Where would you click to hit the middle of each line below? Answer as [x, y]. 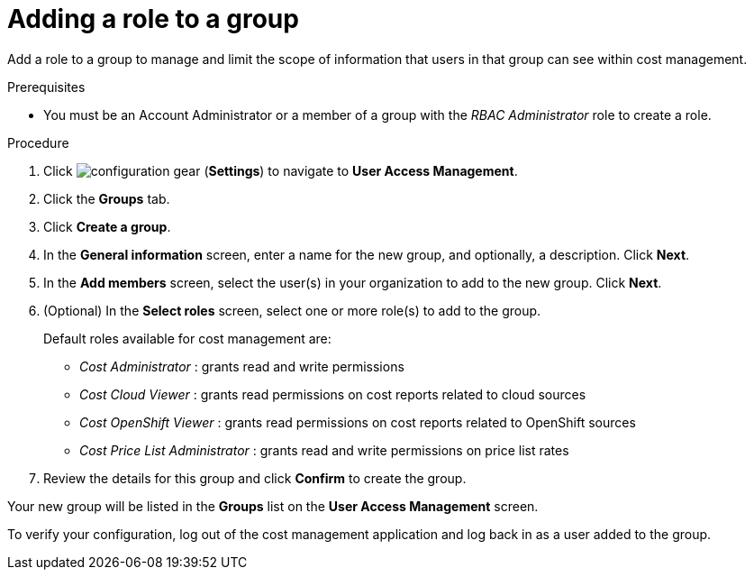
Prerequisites [46, 87]
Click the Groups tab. [107, 198]
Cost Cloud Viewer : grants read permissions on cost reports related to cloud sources [333, 394]
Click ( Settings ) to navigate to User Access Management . [281, 170]
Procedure [38, 142]
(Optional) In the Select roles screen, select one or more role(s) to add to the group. [292, 310]
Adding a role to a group [153, 19]
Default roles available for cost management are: [187, 338]
